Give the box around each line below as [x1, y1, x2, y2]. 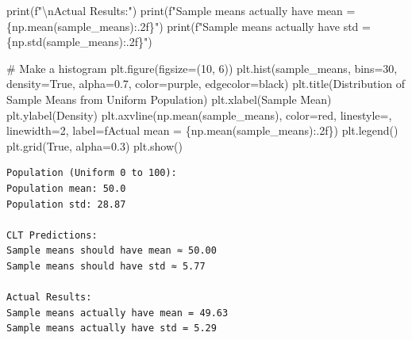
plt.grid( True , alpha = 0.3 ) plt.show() [6, 137, 183, 154]
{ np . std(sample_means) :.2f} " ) [6, 33, 152, 50]
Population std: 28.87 [6, 198, 126, 210]
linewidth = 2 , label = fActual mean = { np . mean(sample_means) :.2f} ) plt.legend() [6, 122, 399, 139]
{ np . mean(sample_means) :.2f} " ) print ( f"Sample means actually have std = [6, 17, 371, 34]
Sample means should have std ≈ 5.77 [6, 260, 206, 272]
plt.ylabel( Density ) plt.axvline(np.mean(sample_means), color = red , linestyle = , [6, 106, 392, 123]
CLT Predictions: [6, 229, 98, 241]
